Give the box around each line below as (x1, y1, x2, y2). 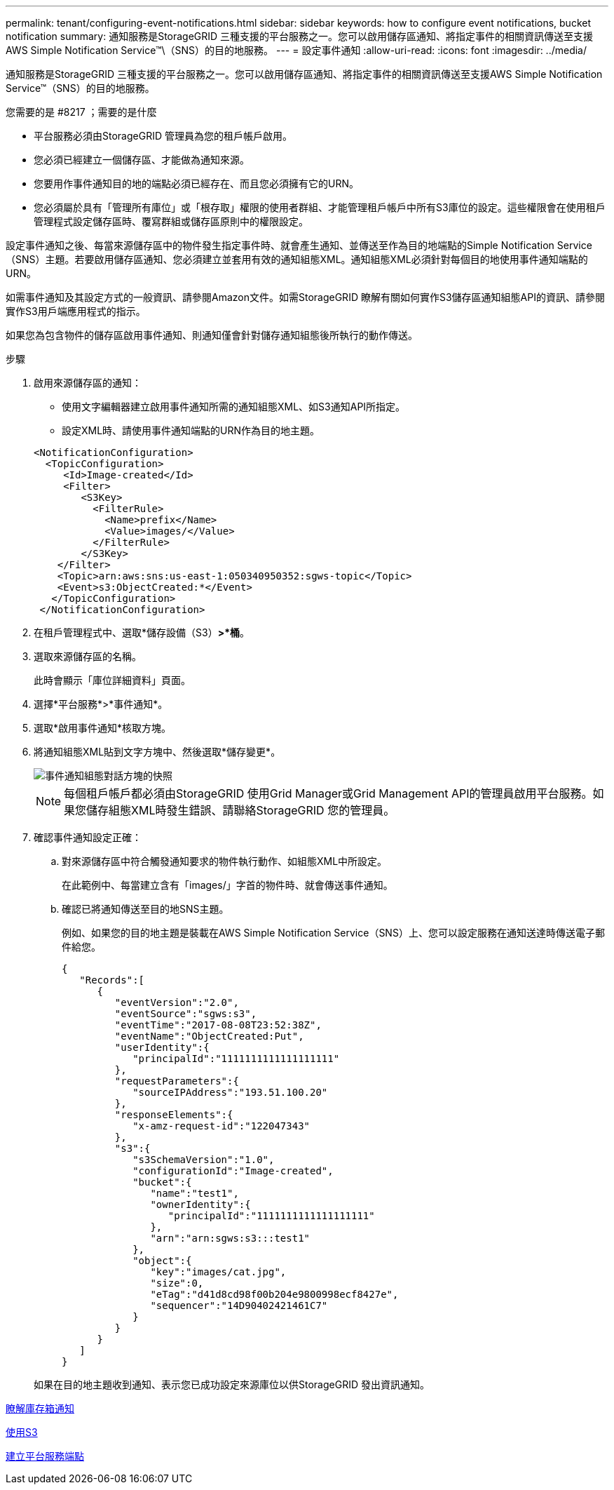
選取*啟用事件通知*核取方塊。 (34, 722, 172, 734)
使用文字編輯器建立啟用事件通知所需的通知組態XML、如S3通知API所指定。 (62, 401, 406, 412)
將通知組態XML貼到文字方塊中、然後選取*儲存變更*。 (34, 746, 281, 758)
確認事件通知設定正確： (34, 831, 142, 843)
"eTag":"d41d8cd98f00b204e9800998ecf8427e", (150, 1289, 399, 1300)
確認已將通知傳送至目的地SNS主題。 (62, 903, 229, 915)
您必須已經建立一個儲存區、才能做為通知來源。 (34, 154, 250, 166)
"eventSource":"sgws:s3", (114, 1008, 257, 1019)
